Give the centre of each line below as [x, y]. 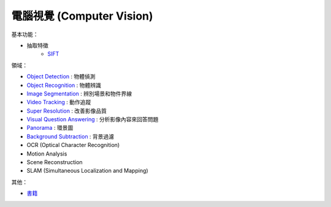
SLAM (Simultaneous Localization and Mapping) [87, 171]
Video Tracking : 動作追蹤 [59, 102]
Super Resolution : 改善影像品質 [67, 111]
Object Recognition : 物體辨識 [64, 85]
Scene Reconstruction [55, 162]
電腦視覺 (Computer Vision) [82, 16]
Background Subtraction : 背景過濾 [70, 136]
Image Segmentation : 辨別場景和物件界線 [79, 93]
